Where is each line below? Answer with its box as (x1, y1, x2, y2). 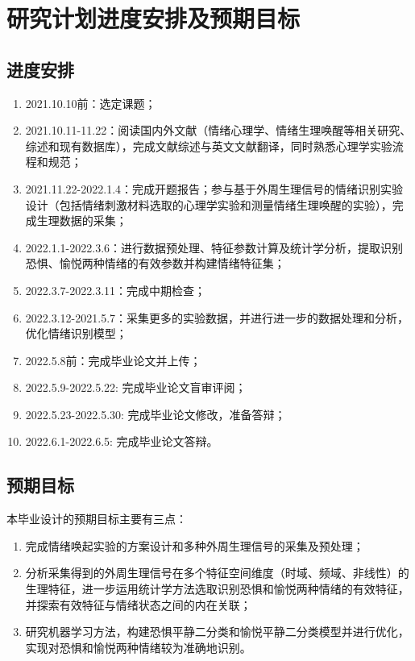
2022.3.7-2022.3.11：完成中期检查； (25, 281, 206, 298)
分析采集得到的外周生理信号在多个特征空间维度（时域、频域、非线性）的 (25, 564, 409, 581)
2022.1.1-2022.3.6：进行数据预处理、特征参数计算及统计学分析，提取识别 (25, 239, 404, 256)
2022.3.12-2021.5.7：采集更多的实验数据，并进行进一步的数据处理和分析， (25, 309, 409, 326)
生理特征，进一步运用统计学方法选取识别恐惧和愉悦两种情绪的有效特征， (25, 580, 409, 597)
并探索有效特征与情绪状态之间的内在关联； (25, 596, 251, 613)
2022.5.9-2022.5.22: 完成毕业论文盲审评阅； (25, 379, 247, 396)
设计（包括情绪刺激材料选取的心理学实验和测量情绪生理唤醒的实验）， (25, 196, 392, 213)
